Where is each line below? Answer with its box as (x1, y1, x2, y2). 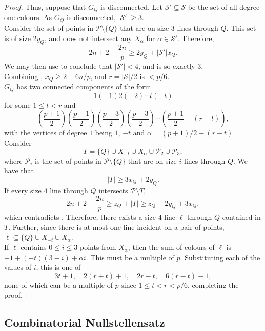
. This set (226, 22, 256, 33)
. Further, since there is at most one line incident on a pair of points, (8, 221, 225, 232)
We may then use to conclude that (4, 61, 112, 71)
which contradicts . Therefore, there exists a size (4, 211, 156, 222)
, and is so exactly (138, 61, 195, 71)
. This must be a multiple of (86, 251, 174, 262)
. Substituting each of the (180, 251, 260, 262)
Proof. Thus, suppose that (4, 2, 86, 12)
